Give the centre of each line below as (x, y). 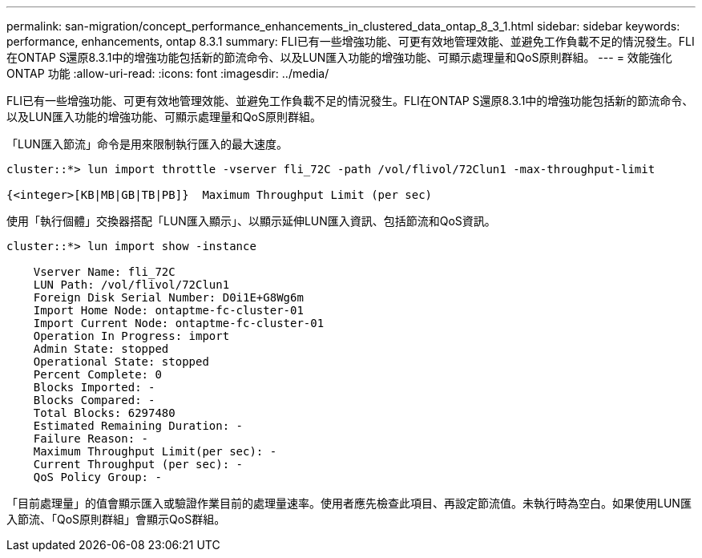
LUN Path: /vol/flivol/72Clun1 (131, 285)
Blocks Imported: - (94, 387)
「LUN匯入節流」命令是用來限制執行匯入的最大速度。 (147, 144)
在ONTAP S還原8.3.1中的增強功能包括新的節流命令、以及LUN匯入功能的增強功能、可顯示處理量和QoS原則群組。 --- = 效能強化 (339, 57)
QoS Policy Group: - (97, 477)
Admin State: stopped (101, 349)
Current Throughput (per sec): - (138, 464)
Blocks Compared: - (94, 400)
